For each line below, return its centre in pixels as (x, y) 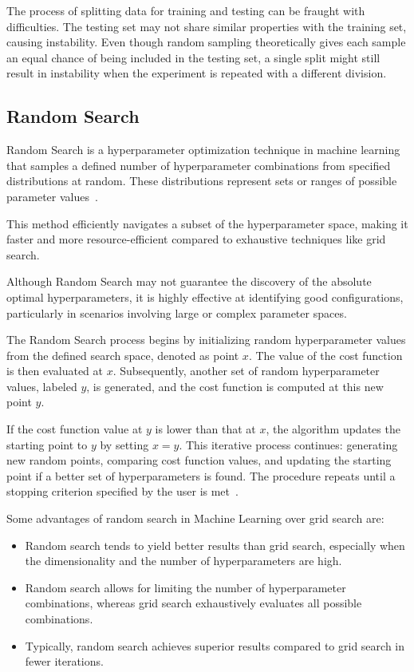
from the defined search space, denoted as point (123, 355)
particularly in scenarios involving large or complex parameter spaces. (177, 312)
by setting (124, 444)
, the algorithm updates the (333, 429)
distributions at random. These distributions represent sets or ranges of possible (202, 181)
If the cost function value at (75, 429)
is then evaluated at (55, 371)
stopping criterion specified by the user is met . (122, 491)
